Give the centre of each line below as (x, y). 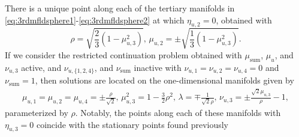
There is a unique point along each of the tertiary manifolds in (120, 8)
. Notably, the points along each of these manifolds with (178, 113)
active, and (41, 67)
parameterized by (37, 113)
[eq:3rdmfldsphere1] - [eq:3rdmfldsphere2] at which (95, 20)
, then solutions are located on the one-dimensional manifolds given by (164, 80)
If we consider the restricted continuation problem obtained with (123, 54)
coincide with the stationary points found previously (132, 124)
